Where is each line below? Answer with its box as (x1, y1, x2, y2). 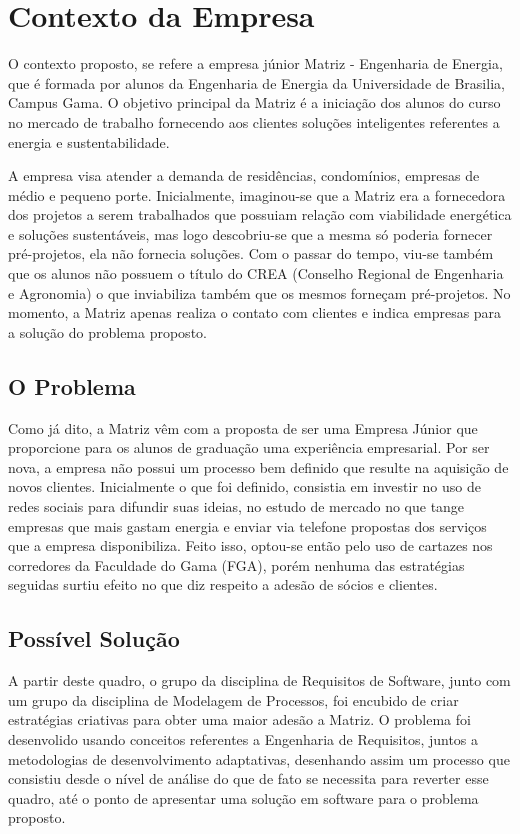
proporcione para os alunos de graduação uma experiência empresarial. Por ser (8, 437, 490, 458)
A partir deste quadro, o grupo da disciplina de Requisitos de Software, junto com (8, 670, 511, 691)
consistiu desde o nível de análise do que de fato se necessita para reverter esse (8, 768, 489, 789)
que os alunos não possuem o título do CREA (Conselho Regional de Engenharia (8, 263, 504, 284)
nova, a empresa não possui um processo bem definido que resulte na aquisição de (8, 456, 509, 477)
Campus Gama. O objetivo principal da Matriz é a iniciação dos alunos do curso (8, 92, 501, 113)
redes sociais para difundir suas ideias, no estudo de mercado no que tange (8, 496, 465, 517)
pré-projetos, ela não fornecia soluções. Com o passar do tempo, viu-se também (8, 243, 494, 264)
